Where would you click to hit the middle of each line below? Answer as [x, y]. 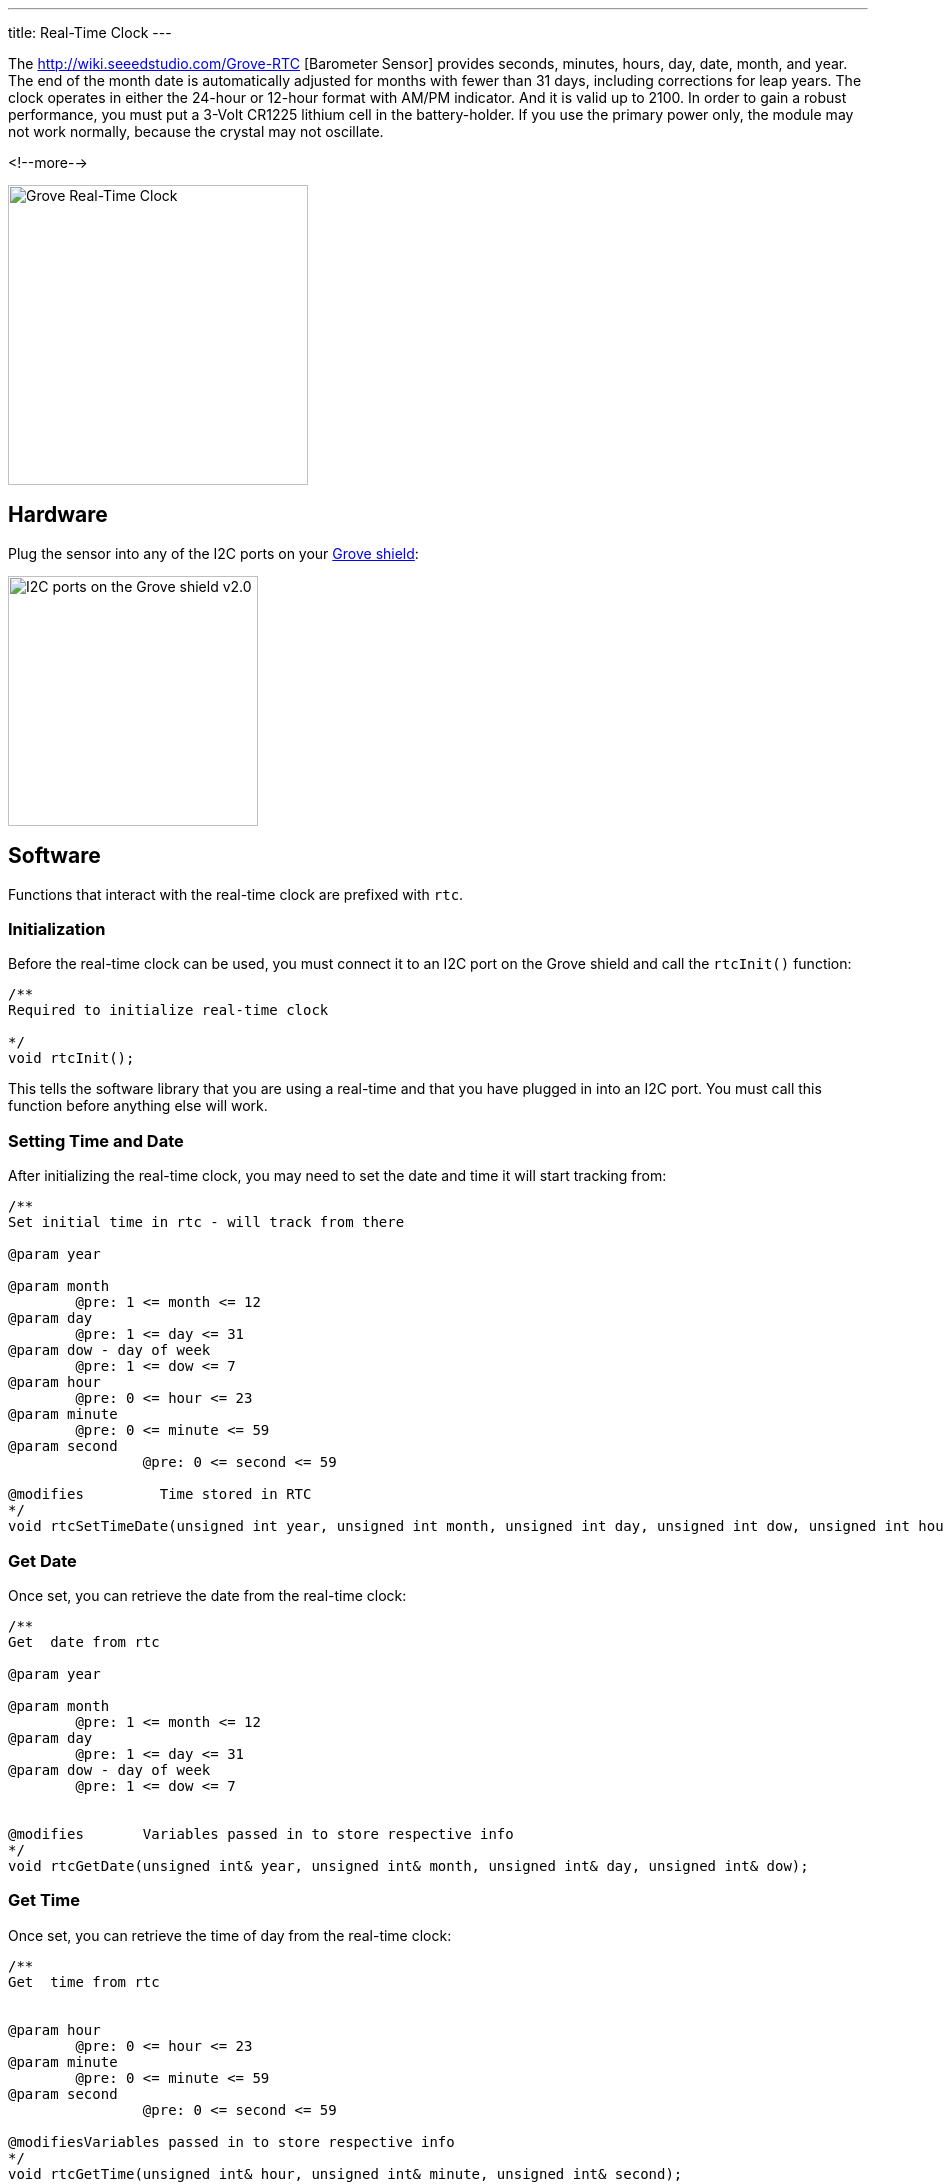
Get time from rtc [84, 1981]
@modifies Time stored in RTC [160, 1494]
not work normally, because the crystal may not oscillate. [196, 131]
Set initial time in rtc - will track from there [206, 1222]
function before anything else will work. [138, 1106]
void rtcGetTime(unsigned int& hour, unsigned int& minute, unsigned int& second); [345, 2173]
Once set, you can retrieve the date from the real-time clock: [207, 1595]
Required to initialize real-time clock [168, 1010]
